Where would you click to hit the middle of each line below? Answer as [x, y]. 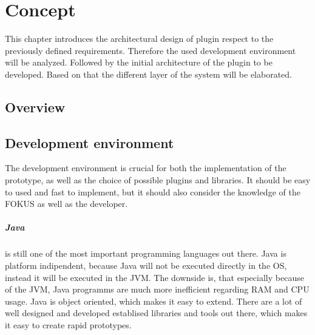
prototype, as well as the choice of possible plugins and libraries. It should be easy [158, 180]
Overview [35, 107]
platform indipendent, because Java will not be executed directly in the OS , [146, 266]
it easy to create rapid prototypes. [68, 324]
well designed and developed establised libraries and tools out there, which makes [156, 313]
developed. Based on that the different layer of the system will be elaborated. [149, 74]
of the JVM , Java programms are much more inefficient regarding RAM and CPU [157, 289]
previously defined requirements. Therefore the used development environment [151, 50]
